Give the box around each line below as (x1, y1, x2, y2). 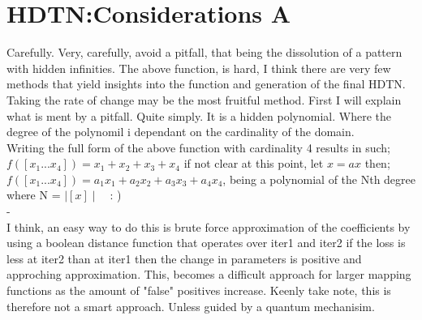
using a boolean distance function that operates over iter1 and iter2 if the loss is (6, 234, 406, 251)
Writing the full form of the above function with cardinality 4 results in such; (6, 139, 390, 156)
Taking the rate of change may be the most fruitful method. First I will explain (6, 91, 402, 108)
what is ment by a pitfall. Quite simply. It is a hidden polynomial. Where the (6, 107, 391, 124)
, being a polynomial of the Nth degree (222, 170, 416, 187)
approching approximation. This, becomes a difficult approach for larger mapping (6, 266, 411, 283)
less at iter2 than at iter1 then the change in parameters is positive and (6, 250, 362, 267)
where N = (6, 186, 61, 203)
